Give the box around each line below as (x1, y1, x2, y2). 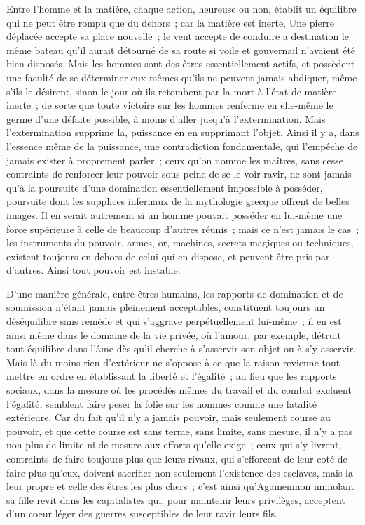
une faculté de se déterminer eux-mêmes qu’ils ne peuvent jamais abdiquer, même (6, 69, 357, 84)
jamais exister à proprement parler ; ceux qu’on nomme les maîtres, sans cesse (6, 152, 344, 167)
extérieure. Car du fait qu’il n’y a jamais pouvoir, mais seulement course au (6, 410, 331, 425)
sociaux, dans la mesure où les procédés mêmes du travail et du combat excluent (6, 383, 352, 397)
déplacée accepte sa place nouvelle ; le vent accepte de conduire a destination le (6, 29, 349, 44)
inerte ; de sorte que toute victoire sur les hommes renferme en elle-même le (6, 98, 333, 112)
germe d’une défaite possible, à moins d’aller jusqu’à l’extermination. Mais (6, 111, 326, 126)
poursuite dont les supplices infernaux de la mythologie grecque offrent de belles (6, 194, 350, 208)
